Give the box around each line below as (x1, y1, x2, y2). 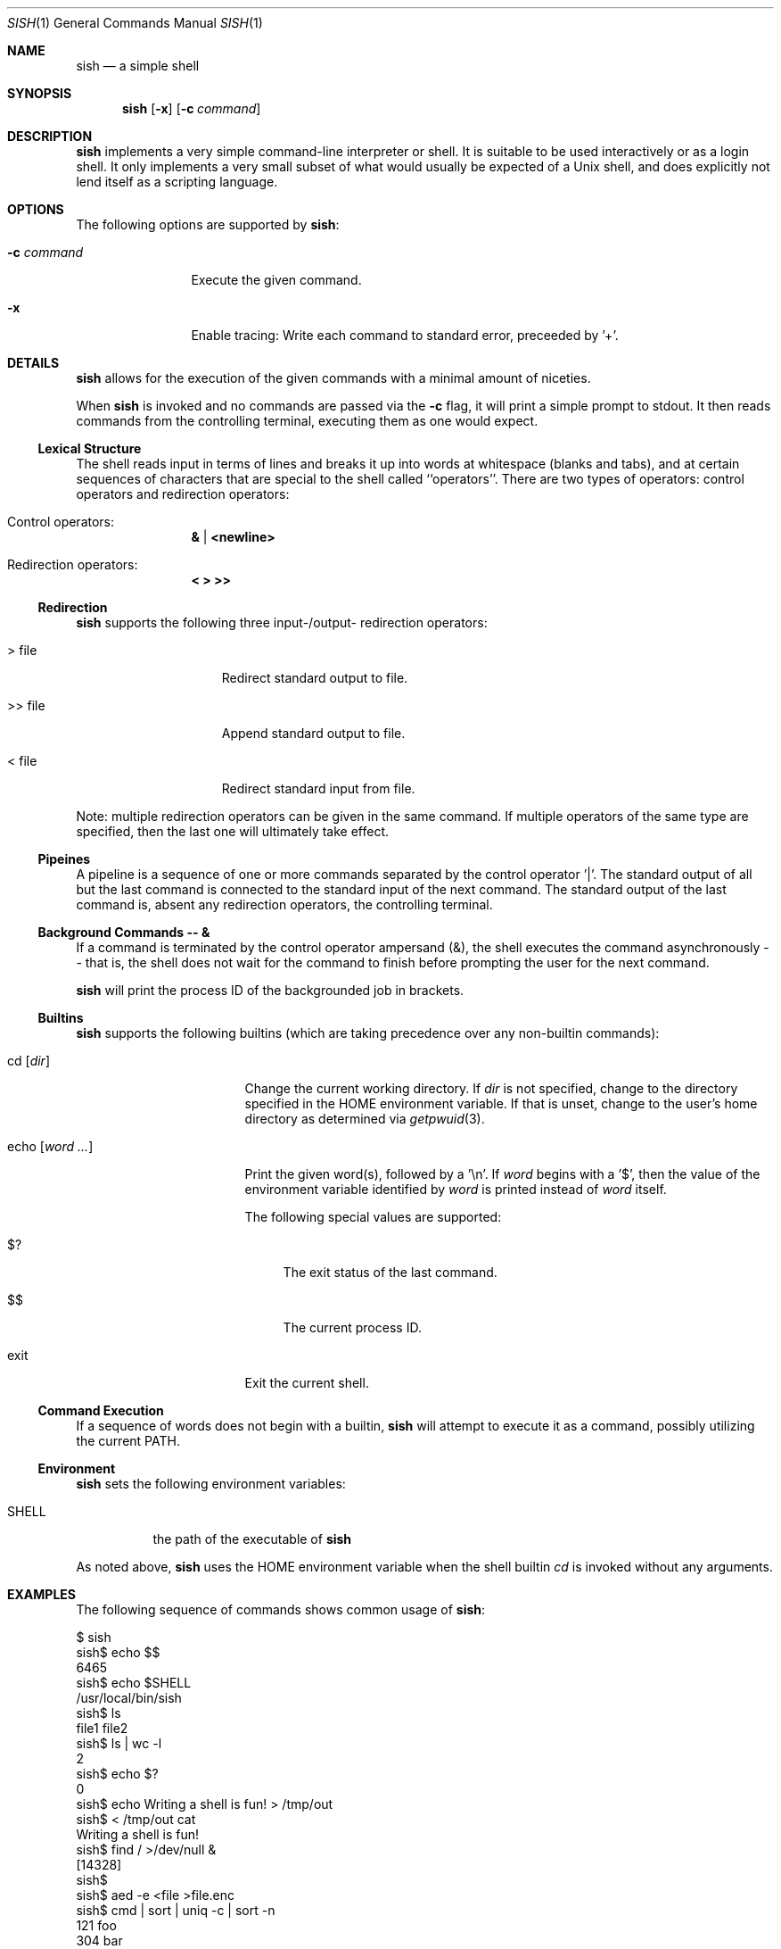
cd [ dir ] (7, 1053, 50, 1068)
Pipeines (37, 851, 91, 867)
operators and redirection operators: (76, 486, 290, 502)
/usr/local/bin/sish (76, 1690, 182, 1705)
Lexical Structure (37, 441, 142, 456)
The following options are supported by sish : (76, 217, 340, 232)
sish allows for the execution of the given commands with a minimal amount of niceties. (76, 370, 591, 386)
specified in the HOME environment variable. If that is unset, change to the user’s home (244, 1096, 758, 1111)
